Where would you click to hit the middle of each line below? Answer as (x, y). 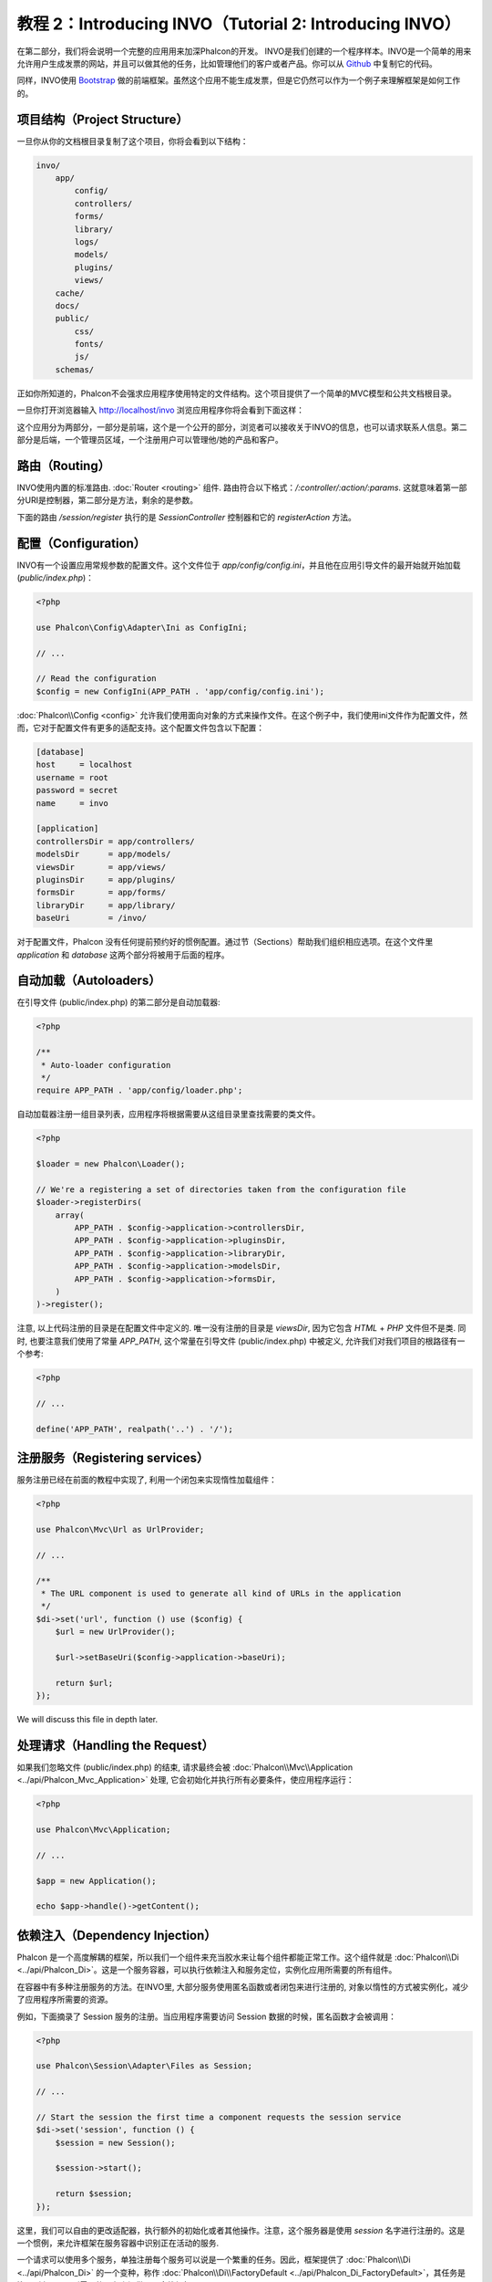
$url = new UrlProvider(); (116, 1632)
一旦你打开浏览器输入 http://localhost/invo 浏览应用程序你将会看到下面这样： (161, 410)
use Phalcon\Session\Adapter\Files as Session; (144, 2066)
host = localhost (84, 765)
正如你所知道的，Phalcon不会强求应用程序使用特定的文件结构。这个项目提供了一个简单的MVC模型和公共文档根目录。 (237, 393)
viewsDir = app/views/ (101, 867)
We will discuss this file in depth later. (87, 1720)
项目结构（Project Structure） (102, 119)
